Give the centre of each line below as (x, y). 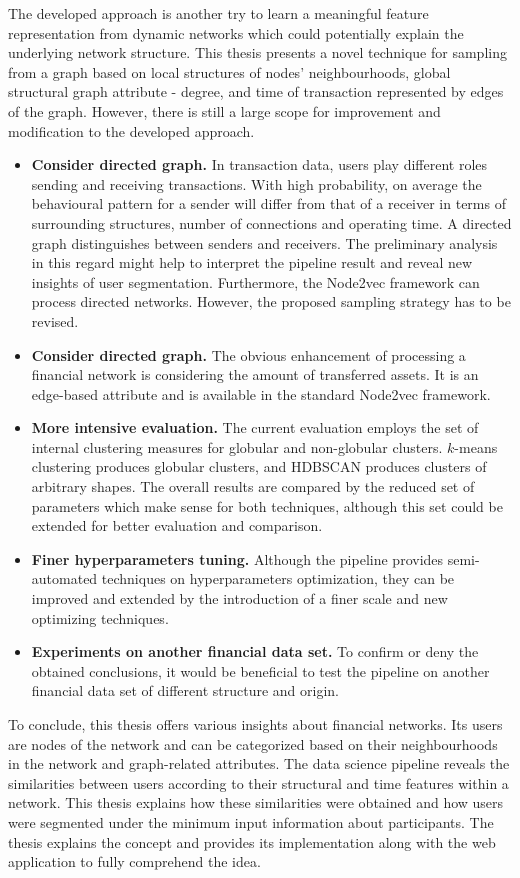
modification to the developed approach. (131, 130)
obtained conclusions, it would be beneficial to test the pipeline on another (260, 670)
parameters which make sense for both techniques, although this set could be (267, 505)
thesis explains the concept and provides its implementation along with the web (252, 841)
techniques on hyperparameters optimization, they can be (278, 578)
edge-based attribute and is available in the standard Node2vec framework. (261, 393)
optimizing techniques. (100, 617)
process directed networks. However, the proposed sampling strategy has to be (271, 301)
